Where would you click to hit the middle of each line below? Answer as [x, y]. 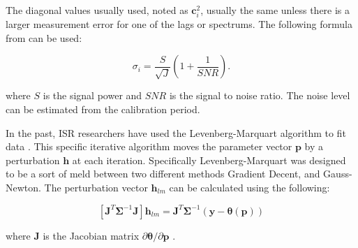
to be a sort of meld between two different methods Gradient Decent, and [163, 174]
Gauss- [338, 174]
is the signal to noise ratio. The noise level [260, 95]
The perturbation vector [96, 187]
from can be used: [44, 37]
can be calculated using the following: [249, 187]
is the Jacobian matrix [91, 235]
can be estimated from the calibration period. [103, 109]
